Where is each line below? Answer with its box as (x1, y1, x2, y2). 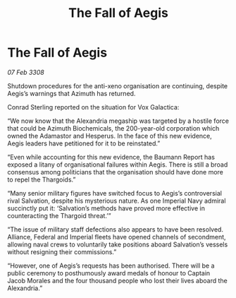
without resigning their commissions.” (7, 247, 117, 256)
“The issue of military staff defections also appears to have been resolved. (7, 225, 224, 234)
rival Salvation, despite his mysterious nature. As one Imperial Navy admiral (7, 196, 226, 205)
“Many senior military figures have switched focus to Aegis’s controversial (7, 189, 222, 197)
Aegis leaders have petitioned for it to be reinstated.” (7, 139, 161, 148)
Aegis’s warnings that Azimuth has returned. (7, 89, 136, 97)
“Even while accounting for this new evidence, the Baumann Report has (7, 153, 215, 161)
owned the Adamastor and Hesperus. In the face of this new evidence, (7, 131, 213, 140)
